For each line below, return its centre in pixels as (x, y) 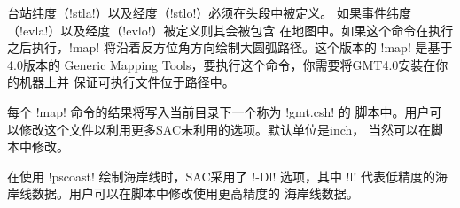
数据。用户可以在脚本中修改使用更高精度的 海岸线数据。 (195, 193)
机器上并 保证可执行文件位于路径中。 (127, 82)
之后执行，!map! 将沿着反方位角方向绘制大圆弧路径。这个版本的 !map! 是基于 (230, 47)
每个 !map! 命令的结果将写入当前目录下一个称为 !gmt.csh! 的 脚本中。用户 (218, 111)
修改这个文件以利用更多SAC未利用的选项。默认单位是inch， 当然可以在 (225, 129)
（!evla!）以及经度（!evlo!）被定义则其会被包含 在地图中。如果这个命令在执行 (230, 30)
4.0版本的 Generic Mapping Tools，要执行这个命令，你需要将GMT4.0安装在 (222, 64)
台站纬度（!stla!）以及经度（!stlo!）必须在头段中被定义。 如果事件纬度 (209, 12)
